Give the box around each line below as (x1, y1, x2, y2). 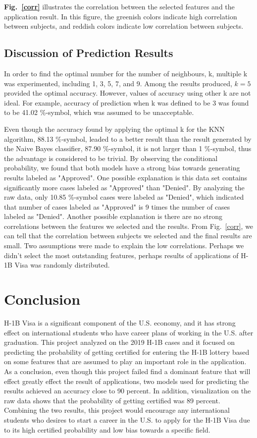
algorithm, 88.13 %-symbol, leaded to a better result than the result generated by (4, 133, 252, 144)
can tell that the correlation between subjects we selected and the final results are (4, 230, 252, 241)
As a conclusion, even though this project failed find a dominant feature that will (4, 366, 251, 376)
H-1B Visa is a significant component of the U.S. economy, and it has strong (4, 317, 236, 328)
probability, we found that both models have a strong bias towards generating (4, 163, 240, 173)
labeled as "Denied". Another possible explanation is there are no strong (4, 211, 222, 221)
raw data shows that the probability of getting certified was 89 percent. (4, 395, 220, 405)
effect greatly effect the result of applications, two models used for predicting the (4, 376, 249, 386)
